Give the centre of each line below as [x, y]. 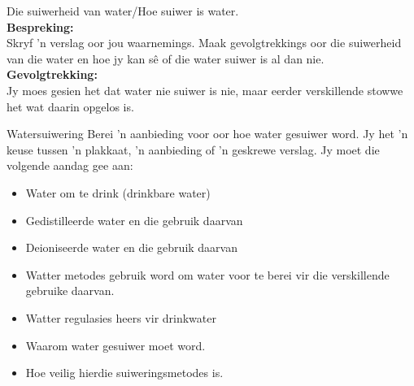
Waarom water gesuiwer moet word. [115, 345]
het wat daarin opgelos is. [70, 106]
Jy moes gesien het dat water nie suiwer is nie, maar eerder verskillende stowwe [205, 90]
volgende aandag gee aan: [70, 165]
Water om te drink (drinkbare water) [118, 192]
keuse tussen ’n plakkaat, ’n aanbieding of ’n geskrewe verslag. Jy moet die [193, 149]
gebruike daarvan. [70, 291]
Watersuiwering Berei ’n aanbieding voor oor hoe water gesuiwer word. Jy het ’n [207, 134]
